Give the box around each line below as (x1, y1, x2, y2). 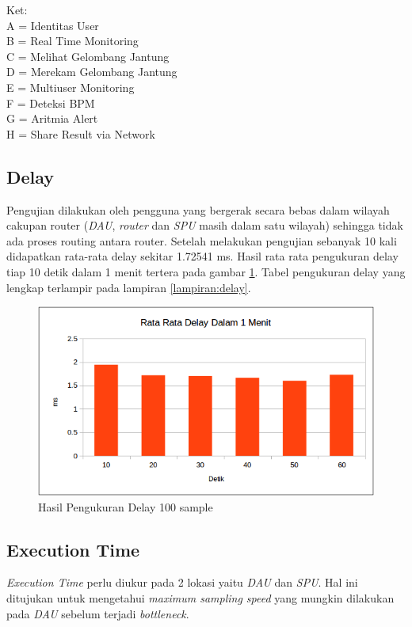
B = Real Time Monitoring (6, 32, 139, 49)
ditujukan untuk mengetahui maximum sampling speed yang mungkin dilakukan (6, 589, 395, 606)
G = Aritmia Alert (6, 110, 98, 127)
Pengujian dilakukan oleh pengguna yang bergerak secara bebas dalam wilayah (6, 201, 390, 218)
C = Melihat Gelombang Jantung (6, 47, 170, 64)
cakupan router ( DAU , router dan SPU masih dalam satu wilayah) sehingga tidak (6, 217, 403, 234)
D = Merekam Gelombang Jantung (6, 63, 177, 80)
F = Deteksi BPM (6, 94, 95, 111)
